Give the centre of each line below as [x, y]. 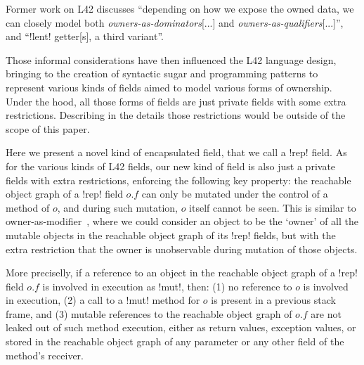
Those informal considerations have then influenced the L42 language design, [171, 59]
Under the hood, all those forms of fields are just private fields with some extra [176, 101]
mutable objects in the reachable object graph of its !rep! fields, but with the [171, 235]
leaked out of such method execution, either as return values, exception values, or [181, 327]
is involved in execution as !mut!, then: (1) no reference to [167, 286]
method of [28, 207]
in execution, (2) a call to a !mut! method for [103, 300]
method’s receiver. [45, 355]
